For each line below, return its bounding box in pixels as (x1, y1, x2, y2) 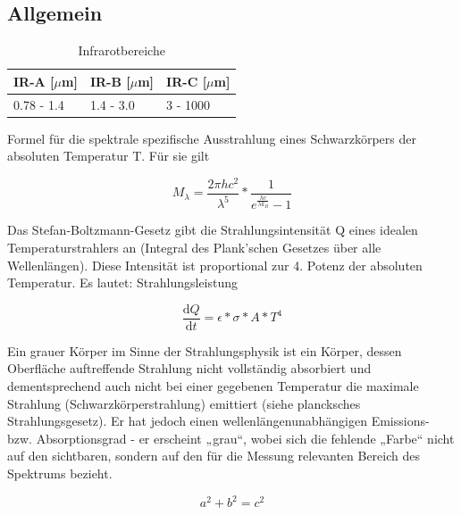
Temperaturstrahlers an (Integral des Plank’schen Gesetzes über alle (7, 238, 381, 256)
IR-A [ (13, 71, 54, 90)
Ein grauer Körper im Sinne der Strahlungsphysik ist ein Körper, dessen (7, 341, 402, 360)
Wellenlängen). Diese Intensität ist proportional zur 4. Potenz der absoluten (7, 255, 423, 274)
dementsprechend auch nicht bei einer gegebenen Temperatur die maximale (7, 377, 419, 395)
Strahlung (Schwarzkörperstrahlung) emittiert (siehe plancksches (7, 394, 361, 412)
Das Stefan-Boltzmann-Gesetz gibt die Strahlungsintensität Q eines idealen (7, 220, 418, 239)
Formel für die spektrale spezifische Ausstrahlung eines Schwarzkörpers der (7, 129, 416, 147)
